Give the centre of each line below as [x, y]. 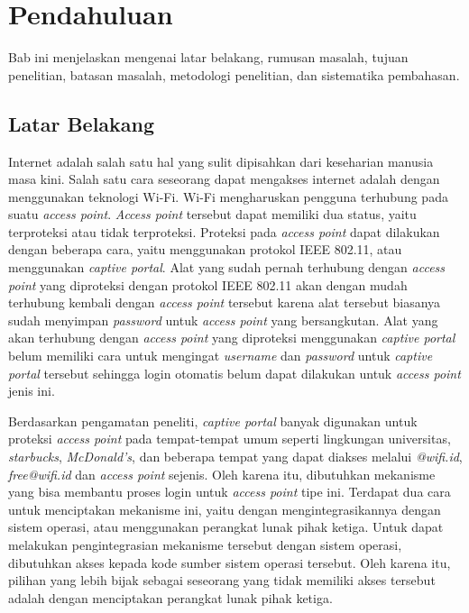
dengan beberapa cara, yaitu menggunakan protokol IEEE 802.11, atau [205, 249]
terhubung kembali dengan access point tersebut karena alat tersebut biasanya [225, 302]
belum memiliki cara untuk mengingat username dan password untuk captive [221, 356]
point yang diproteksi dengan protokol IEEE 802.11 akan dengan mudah [208, 284]
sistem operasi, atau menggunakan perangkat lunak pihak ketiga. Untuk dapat [226, 527]
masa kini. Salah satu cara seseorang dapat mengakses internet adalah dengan [224, 179]
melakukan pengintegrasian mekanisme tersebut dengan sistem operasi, [205, 544]
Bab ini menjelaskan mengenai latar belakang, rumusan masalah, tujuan [208, 57]
